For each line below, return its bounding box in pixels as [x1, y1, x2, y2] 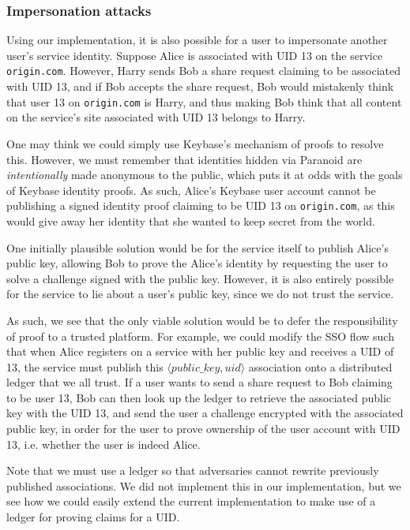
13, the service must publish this [6, 358, 164, 375]
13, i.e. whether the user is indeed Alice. [6, 435, 201, 452]
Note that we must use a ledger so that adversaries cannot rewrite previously [6, 462, 379, 479]
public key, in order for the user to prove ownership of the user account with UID [6, 420, 401, 437]
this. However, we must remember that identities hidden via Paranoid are [6, 151, 363, 167]
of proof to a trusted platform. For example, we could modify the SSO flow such [6, 327, 394, 344]
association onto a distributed [248, 358, 393, 375]
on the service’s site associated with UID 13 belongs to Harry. [6, 109, 306, 125]
